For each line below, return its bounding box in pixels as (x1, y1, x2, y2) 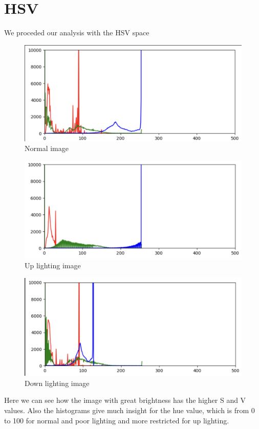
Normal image (25, 143, 69, 154)
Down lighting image (25, 377, 90, 388)
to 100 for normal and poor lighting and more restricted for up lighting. (4, 415, 229, 425)
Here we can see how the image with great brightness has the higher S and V (4, 395, 246, 405)
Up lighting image (25, 260, 81, 271)
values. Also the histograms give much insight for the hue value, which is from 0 (4, 405, 255, 416)
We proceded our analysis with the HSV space (4, 27, 149, 38)
